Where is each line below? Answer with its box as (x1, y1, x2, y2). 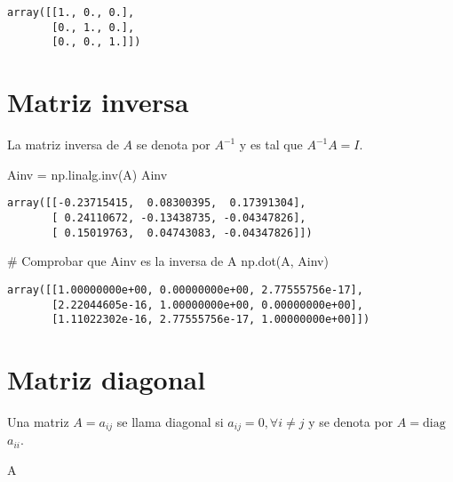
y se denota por (308, 412, 393, 430)
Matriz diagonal (7, 361, 206, 397)
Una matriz (7, 412, 69, 430)
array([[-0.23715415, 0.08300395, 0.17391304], (7, 197, 306, 210)
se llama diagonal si (116, 412, 224, 430)
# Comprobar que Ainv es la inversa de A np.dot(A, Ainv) (7, 252, 329, 270)
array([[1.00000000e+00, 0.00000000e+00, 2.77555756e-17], (7, 283, 363, 296)
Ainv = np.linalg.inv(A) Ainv (7, 165, 168, 183)
